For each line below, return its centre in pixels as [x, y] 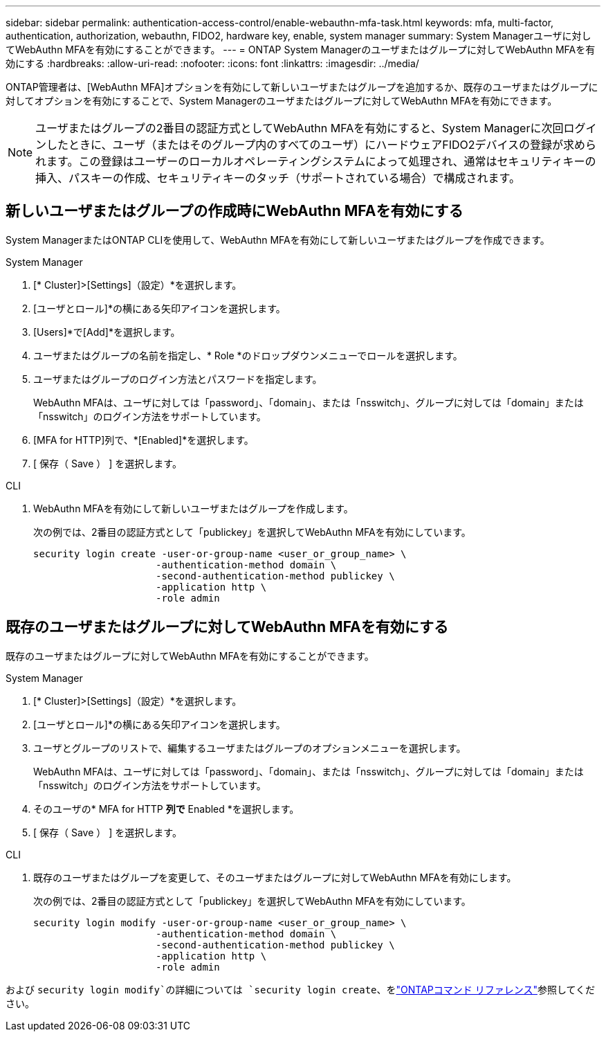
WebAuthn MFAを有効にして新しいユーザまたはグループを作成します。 [193, 508]
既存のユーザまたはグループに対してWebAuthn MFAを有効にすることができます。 [190, 656]
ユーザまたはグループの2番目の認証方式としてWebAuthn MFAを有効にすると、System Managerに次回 [300, 128]
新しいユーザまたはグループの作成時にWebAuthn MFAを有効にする [235, 211]
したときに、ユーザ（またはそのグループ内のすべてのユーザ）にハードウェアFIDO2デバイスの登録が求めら [322, 145]
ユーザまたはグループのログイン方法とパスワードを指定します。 [178, 379]
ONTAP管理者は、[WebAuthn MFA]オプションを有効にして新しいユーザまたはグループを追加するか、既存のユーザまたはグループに [302, 87]
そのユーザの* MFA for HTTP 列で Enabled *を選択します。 [166, 809]
